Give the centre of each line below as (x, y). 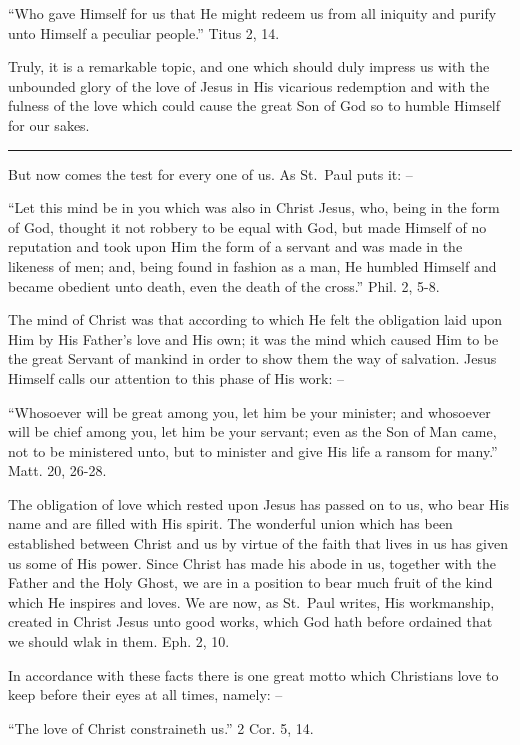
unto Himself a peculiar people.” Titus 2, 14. (144, 32)
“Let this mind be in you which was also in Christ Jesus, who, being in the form (254, 207)
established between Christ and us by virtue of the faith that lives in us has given (258, 543)
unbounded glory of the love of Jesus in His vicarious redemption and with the (249, 85)
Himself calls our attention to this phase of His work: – (176, 377)
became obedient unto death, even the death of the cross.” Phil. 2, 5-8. (224, 285)
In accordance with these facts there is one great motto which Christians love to (253, 674)
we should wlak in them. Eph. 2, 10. (119, 641)
